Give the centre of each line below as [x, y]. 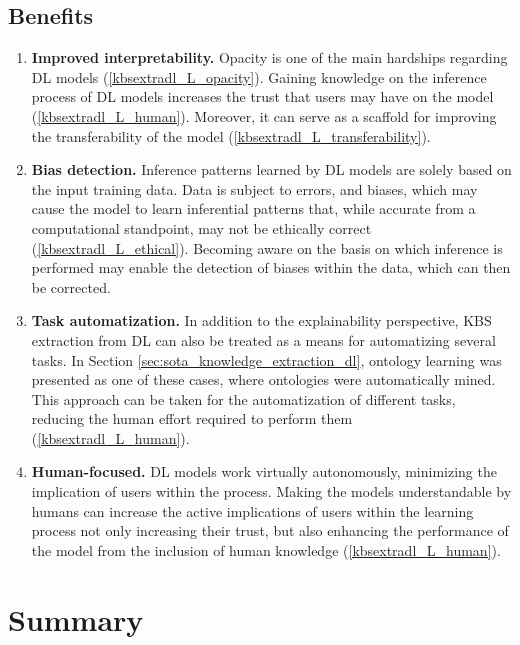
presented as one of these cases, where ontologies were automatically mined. [263, 379]
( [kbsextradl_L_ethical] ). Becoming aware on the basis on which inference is [267, 247]
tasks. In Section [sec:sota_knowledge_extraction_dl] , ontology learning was [266, 359]
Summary [76, 618]
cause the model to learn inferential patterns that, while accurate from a [253, 208]
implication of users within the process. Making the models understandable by [271, 491]
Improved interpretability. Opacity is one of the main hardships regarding [269, 57]
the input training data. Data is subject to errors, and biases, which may [254, 188]
